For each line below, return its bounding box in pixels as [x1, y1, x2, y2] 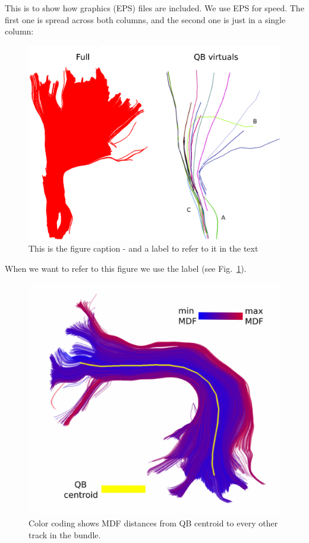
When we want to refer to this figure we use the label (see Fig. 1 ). [5, 262, 247, 274]
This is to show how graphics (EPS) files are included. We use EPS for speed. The [5, 2, 304, 14]
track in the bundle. [29, 528, 101, 541]
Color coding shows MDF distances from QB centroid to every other [29, 516, 278, 529]
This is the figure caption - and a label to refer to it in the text [29, 242, 258, 255]
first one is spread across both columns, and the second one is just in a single [5, 13, 286, 26]
